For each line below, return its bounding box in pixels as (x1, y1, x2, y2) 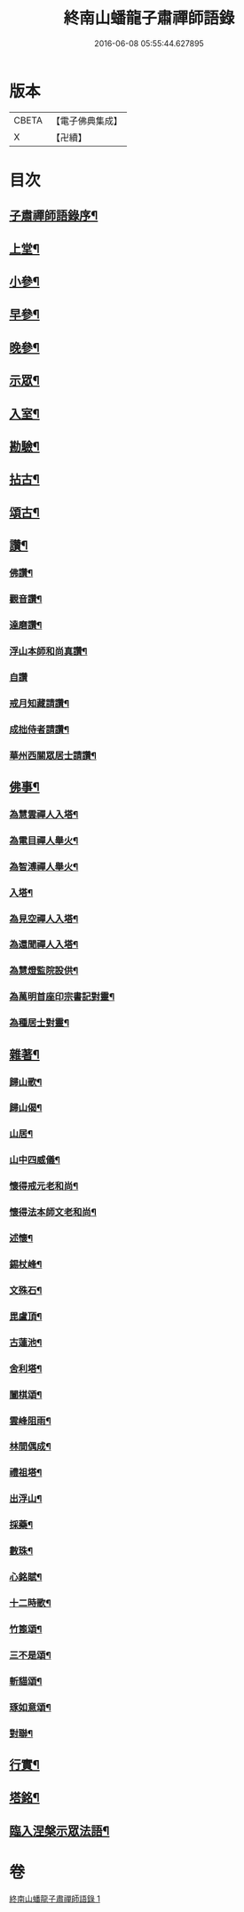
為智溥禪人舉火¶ (9, 860, 79, 872)
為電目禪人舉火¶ (9, 834, 79, 847)
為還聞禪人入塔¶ (9, 938, 79, 951)
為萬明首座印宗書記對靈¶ (9, 991, 115, 1003)
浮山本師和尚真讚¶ (9, 645, 88, 657)
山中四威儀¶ (9, 1154, 60, 1167)
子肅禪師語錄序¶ (9, 208, 98, 223)
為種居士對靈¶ (9, 1016, 69, 1029)
